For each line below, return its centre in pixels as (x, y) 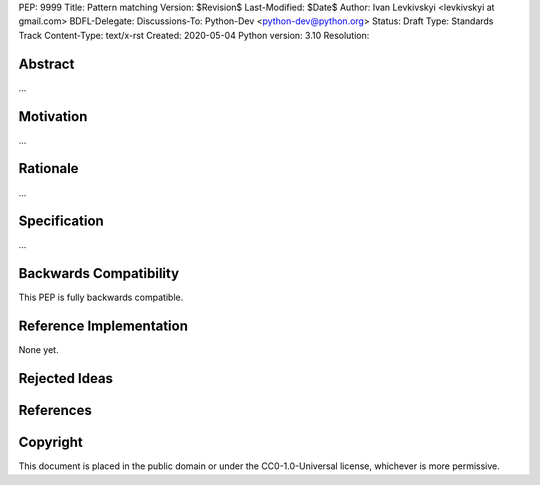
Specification (61, 221)
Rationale (48, 168)
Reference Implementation (103, 326)
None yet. (38, 350)
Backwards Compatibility (99, 273)
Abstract (46, 63)
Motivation (53, 116)
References (55, 410)
